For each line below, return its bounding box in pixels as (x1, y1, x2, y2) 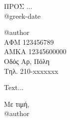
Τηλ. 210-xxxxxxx (4, 65, 59, 76)
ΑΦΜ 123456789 (4, 36, 54, 47)
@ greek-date (4, 10, 41, 21)
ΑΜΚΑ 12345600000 (4, 46, 67, 57)
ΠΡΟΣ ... (4, 1, 33, 11)
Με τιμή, (4, 98, 30, 109)
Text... (4, 82, 24, 92)
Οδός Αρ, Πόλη (4, 56, 50, 66)
